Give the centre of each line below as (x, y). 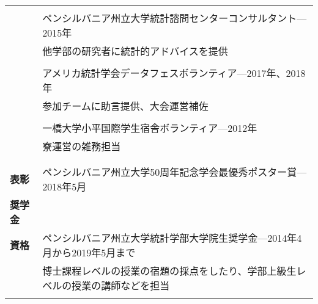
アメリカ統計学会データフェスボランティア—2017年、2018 (174, 73)
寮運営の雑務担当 (82, 146)
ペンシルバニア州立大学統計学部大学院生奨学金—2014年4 (172, 238)
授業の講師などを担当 (121, 285)
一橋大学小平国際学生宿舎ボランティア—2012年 (150, 128)
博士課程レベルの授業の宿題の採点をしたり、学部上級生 (169, 271)
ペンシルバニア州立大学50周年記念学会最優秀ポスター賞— (175, 172)
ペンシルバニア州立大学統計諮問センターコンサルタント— (175, 18)
